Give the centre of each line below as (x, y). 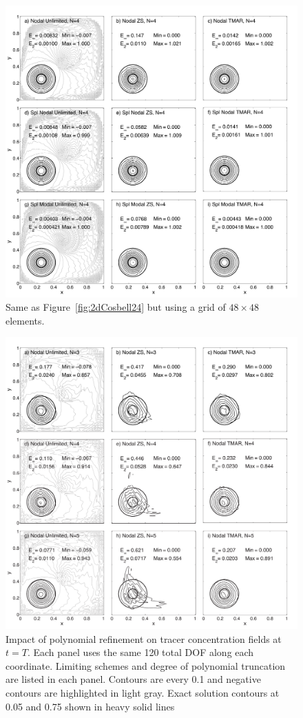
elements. (25, 320)
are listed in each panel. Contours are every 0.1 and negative (133, 679)
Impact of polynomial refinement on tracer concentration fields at (144, 638)
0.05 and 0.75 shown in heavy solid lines (90, 706)
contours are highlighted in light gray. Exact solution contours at (143, 692)
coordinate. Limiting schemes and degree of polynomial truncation (146, 665)
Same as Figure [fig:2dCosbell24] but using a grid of (116, 307)
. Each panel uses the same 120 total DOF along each (140, 652)
